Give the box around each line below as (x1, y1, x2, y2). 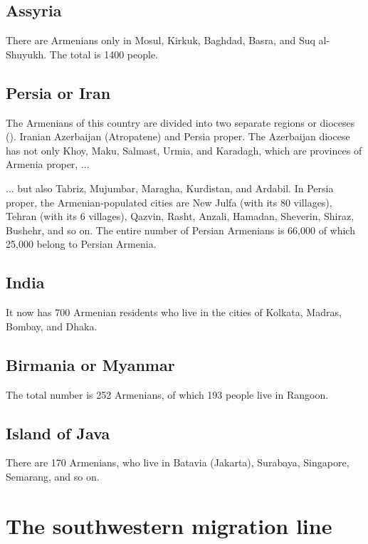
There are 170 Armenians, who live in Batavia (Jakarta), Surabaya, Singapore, (6, 455, 349, 470)
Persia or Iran (6, 81, 111, 103)
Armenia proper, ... (6, 157, 90, 172)
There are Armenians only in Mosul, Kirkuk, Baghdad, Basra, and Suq (6, 33, 315, 48)
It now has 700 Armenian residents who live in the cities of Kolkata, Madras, (6, 305, 342, 320)
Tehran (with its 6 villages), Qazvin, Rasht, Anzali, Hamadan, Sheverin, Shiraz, (6, 209, 354, 224)
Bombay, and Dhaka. (6, 318, 98, 333)
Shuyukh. (6, 46, 47, 61)
